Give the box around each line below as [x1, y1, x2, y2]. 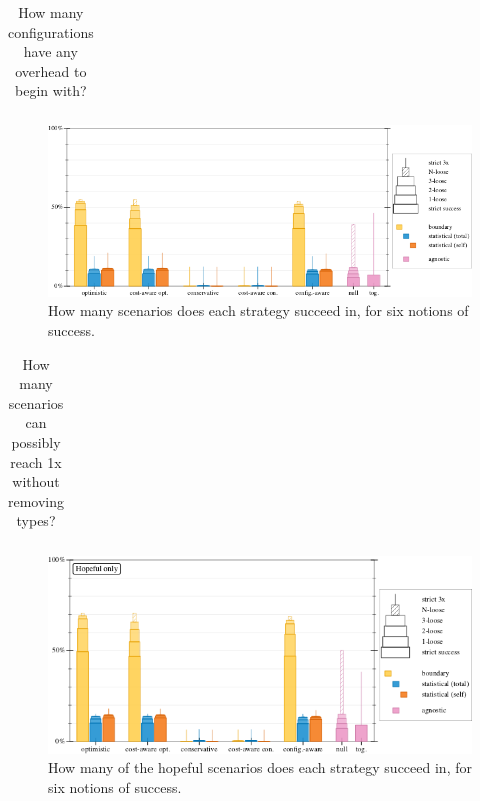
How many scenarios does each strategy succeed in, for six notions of [48, 300, 469, 321]
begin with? [15, 80, 87, 101]
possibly [11, 432, 61, 453]
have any [23, 41, 78, 62]
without [12, 471, 60, 492]
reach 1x [10, 451, 62, 472]
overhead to [15, 60, 87, 81]
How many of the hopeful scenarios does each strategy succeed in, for [48, 757, 472, 778]
